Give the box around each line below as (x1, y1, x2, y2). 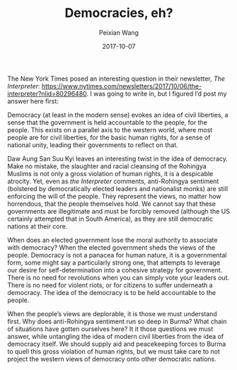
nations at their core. (7, 221, 68, 231)
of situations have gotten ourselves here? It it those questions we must (7, 324, 214, 333)
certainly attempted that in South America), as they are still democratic (7, 214, 214, 223)
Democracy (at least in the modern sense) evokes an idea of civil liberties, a (7, 110, 229, 119)
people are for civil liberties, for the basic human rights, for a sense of (7, 133, 211, 141)
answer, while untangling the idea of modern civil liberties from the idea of (7, 332, 224, 340)
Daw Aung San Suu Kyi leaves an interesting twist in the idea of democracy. (7, 154, 228, 163)
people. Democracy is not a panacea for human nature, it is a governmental (7, 250, 227, 259)
